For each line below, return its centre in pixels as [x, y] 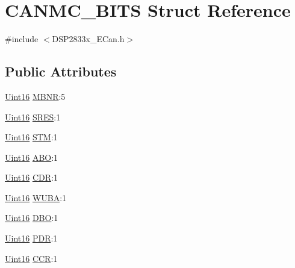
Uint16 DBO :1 [32, 218]
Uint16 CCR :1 [31, 258]
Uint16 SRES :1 [33, 117]
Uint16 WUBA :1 [36, 197]
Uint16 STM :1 [31, 137]
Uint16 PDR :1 [31, 238]
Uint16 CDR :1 [31, 177]
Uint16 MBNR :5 [35, 96]
